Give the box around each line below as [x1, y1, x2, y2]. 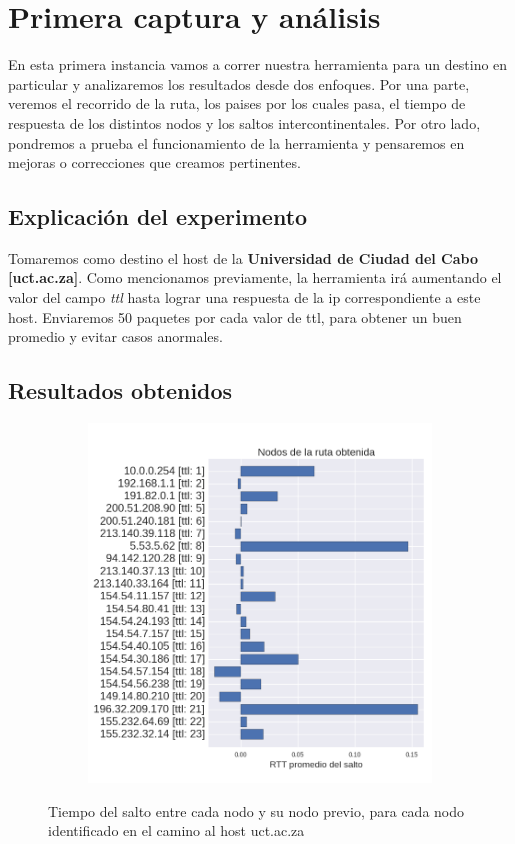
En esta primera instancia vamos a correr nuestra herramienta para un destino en [8, 54, 508, 75]
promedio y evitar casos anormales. [8, 326, 223, 347]
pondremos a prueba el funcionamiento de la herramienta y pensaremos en [8, 132, 465, 153]
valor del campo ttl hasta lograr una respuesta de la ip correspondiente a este [8, 287, 481, 308]
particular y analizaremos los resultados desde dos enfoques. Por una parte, [8, 73, 470, 94]
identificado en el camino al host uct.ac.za [48, 820, 305, 841]
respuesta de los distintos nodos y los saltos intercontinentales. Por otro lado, [8, 112, 481, 133]
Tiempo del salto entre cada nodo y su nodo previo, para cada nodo [48, 800, 465, 821]
